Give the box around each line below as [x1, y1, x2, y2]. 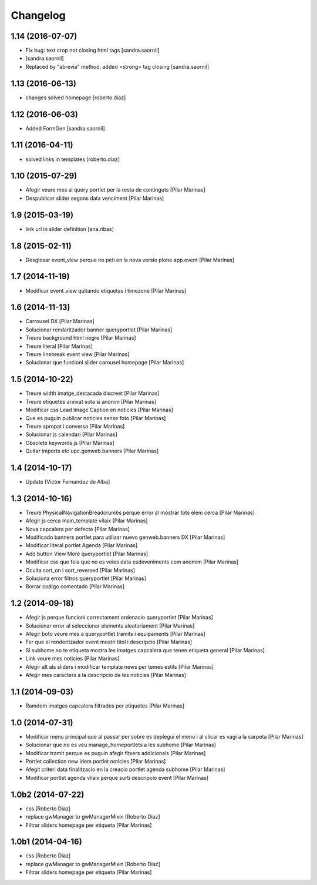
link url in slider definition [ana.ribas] [25, 225, 114, 232]
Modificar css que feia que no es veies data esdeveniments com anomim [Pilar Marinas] [25, 558, 239, 565]
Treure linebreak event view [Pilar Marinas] [25, 351, 130, 358]
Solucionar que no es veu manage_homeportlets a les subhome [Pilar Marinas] [25, 741, 217, 749]
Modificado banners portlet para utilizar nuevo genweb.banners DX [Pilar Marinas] [25, 534, 225, 541]
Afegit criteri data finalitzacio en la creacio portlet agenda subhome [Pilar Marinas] [25, 766, 225, 773]
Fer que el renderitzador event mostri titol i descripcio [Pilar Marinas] [25, 638, 193, 646]
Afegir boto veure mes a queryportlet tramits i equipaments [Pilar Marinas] [25, 631, 205, 638]
